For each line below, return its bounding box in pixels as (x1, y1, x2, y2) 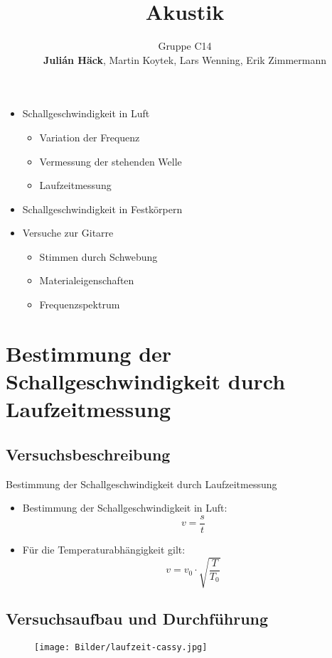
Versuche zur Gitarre (22, 225, 114, 240)
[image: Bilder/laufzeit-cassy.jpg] (34, 642, 208, 653)
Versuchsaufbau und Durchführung (6, 608, 269, 630)
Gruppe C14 (158, 38, 212, 53)
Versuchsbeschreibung (6, 443, 171, 465)
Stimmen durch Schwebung (39, 249, 158, 264)
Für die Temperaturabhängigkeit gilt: (22, 541, 186, 556)
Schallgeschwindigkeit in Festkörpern (22, 201, 183, 216)
